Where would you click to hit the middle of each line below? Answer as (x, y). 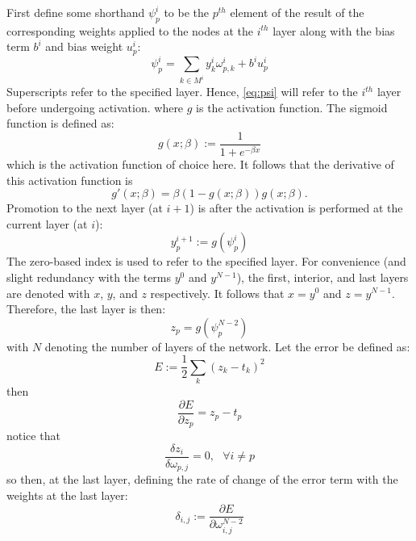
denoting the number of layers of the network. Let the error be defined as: (227, 346)
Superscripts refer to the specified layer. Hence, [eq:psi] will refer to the (182, 92)
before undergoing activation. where (95, 107)
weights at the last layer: (67, 495)
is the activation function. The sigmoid (292, 107)
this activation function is (70, 180)
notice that (33, 436)
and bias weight (84, 46)
